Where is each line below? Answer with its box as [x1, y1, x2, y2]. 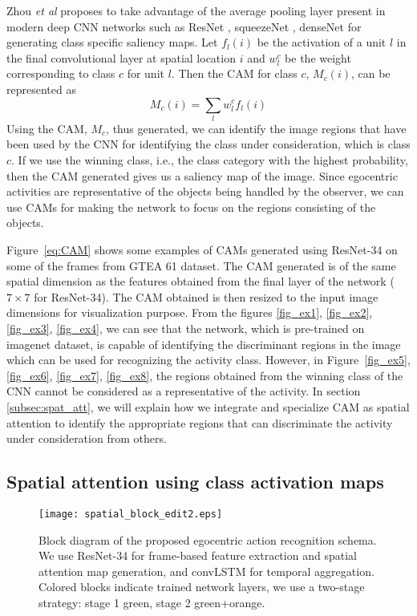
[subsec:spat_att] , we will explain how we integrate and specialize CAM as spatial [6, 398, 410, 415]
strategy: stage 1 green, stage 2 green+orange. [38, 594, 265, 610]
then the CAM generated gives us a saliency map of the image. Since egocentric [6, 167, 398, 184]
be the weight [285, 49, 351, 66]
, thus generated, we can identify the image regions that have [106, 120, 407, 136]
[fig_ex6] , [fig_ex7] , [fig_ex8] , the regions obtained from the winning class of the [6, 367, 403, 383]
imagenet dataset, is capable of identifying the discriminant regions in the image [6, 335, 401, 352]
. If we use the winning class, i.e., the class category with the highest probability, [11, 152, 408, 168]
